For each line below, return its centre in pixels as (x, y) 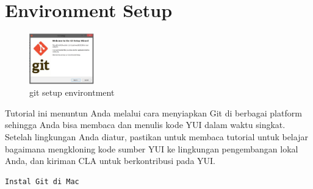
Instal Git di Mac (42, 181)
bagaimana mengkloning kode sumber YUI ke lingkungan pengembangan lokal (152, 148)
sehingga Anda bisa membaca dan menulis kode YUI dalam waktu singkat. (145, 125)
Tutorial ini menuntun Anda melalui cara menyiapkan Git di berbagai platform (153, 112)
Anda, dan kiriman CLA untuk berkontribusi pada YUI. (110, 161)
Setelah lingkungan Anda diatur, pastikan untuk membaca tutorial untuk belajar (156, 137)
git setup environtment (72, 92)
